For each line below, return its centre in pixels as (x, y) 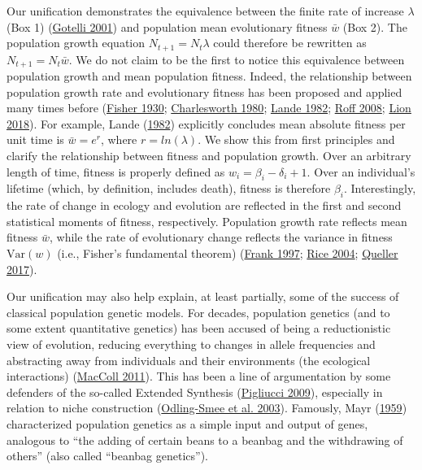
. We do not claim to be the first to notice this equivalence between (237, 59)
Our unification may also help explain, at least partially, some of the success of (203, 296)
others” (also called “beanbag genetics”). (107, 456)
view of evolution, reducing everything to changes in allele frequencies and (191, 344)
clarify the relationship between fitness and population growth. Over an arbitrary (209, 156)
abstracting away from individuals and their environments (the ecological (189, 360)
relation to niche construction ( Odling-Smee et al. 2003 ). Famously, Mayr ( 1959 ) (207, 408)
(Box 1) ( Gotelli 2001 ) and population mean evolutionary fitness (167, 26)
